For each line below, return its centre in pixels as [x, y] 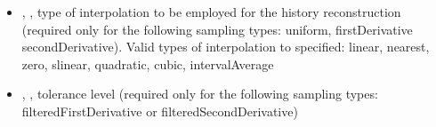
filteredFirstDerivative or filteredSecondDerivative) [160, 111]
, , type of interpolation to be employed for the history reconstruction [211, 12]
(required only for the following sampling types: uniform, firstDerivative [217, 29]
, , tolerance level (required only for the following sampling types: [200, 94]
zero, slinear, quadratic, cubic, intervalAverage [148, 63]
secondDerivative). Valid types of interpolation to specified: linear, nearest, [226, 47]
